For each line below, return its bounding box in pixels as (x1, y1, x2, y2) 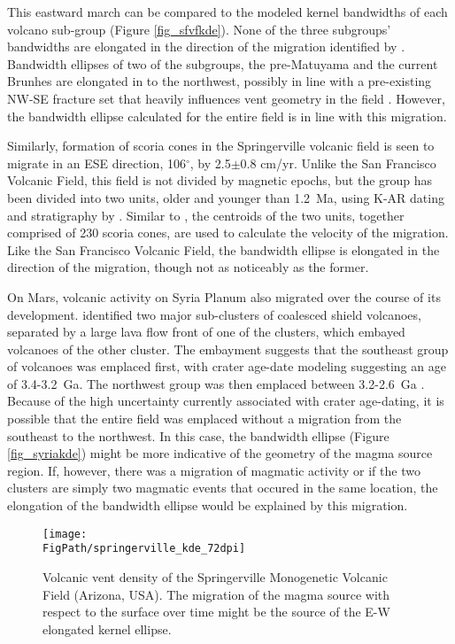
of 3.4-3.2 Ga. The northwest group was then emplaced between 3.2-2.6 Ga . (7, 374, 425, 392)
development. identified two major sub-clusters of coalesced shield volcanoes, (7, 305, 421, 323)
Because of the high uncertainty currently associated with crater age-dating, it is (7, 392, 444, 410)
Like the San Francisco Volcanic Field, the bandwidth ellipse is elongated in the (7, 240, 440, 259)
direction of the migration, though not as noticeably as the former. (7, 258, 369, 276)
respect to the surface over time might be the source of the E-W (42, 602, 390, 621)
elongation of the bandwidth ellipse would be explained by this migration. (7, 496, 408, 515)
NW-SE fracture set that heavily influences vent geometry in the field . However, (7, 89, 445, 107)
